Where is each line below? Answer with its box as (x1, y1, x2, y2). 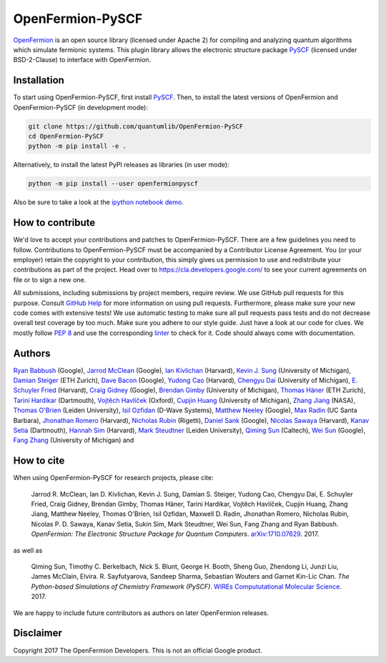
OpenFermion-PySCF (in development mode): (13, 103, 148, 111)
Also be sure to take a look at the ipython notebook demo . (13, 198, 184, 206)
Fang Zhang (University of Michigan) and (13, 436, 134, 444)
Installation (13, 74, 64, 86)
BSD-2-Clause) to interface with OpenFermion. (13, 56, 152, 64)
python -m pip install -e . (28, 142, 127, 150)
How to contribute (13, 216, 96, 229)
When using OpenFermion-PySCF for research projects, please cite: (13, 474, 214, 482)
